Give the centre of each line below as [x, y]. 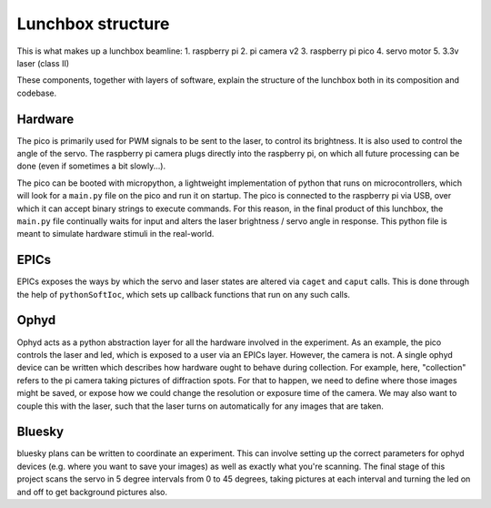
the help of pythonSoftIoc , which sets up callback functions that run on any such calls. [183, 294]
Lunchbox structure [93, 24]
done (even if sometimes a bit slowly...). [91, 166]
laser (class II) [43, 63]
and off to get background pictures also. [92, 492]
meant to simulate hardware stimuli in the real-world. [115, 234]
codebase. [37, 93]
